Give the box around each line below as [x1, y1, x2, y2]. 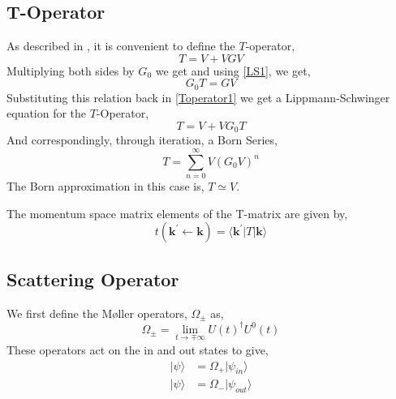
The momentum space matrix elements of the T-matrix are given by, [6, 204, 348, 221]
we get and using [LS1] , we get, [155, 62, 311, 79]
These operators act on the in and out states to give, [6, 341, 269, 358]
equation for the [6, 105, 87, 122]
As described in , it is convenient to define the [6, 37, 235, 54]
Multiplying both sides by [6, 62, 135, 79]
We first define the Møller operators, [6, 304, 187, 321]
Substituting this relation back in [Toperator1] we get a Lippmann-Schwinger [6, 88, 390, 105]
